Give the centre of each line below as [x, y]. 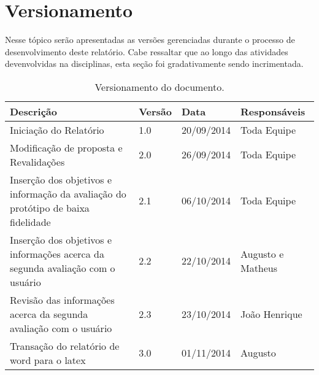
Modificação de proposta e [66, 147]
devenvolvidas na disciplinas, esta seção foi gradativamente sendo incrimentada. [154, 64]
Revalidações [37, 161]
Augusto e [262, 253]
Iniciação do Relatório [57, 130]
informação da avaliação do [68, 193]
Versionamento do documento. [159, 87]
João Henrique [271, 314]
